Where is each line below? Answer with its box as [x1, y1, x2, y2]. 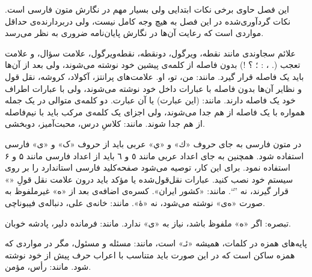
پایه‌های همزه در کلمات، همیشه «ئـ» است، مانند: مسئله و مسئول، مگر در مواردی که [5, 237, 307, 249]
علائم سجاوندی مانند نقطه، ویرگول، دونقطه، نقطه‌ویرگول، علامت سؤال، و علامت [5, 46, 296, 59]
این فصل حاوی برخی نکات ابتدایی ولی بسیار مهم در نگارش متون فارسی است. [5, 3, 289, 15]
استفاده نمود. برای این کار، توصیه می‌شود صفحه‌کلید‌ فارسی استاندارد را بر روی [5, 161, 290, 174]
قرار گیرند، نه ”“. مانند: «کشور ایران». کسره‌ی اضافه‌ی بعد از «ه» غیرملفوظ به [5, 184, 289, 197]
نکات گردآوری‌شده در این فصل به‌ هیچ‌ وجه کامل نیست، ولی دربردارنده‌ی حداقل [5, 14, 291, 27]
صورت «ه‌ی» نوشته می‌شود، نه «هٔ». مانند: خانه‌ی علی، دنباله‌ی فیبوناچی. [5, 196, 265, 209]
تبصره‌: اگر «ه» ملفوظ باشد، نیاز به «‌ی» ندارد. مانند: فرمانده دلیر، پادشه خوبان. [5, 216, 291, 229]
